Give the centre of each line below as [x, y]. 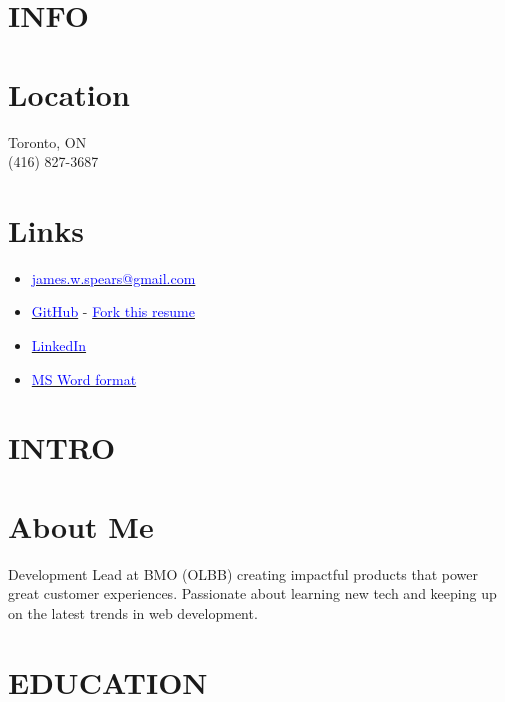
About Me [81, 525]
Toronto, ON [47, 141]
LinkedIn [59, 345]
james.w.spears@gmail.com [113, 277]
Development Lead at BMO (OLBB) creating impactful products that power [243, 573]
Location [69, 93]
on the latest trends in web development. [133, 612]
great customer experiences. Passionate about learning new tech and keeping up [252, 593]
